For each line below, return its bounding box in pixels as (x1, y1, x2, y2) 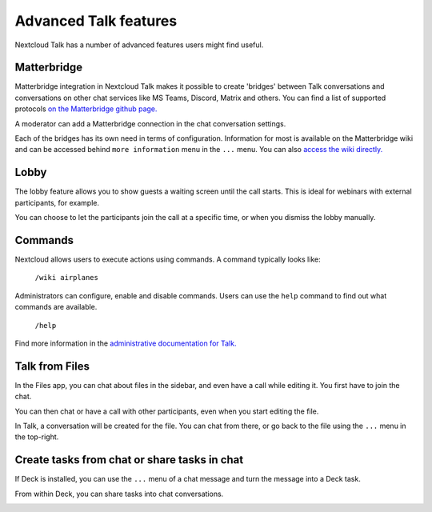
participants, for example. (14, 198, 100, 207)
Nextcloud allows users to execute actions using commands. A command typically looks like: (14, 254, 321, 264)
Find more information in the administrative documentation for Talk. (14, 338, 237, 348)
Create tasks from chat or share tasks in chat (14, 453, 244, 467)
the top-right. (14, 432, 59, 442)
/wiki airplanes (34, 273, 99, 282)
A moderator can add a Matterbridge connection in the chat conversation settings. (14, 118, 286, 128)
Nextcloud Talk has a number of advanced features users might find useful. (14, 40, 264, 50)
